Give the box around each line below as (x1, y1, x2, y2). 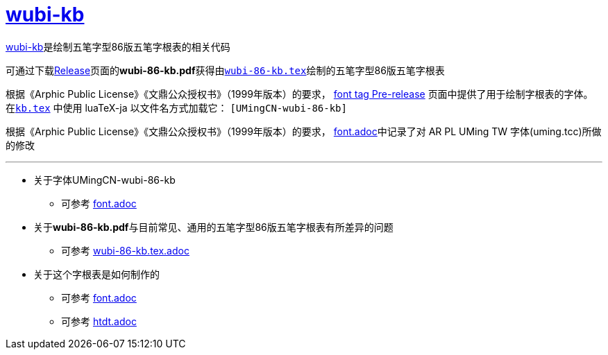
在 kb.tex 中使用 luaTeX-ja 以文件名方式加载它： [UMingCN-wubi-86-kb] (6, 101, 347, 114)
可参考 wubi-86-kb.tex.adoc (61, 244, 189, 257)
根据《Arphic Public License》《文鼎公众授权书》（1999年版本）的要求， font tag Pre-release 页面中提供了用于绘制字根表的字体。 (6, 87, 593, 100)
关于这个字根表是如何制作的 (33, 268, 160, 280)
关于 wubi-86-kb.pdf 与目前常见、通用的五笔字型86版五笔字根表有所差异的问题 (33, 220, 394, 233)
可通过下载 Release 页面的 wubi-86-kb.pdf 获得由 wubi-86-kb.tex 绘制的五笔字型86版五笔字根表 (6, 64, 445, 76)
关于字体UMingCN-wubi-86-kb (33, 173, 176, 186)
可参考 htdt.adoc (61, 315, 137, 327)
